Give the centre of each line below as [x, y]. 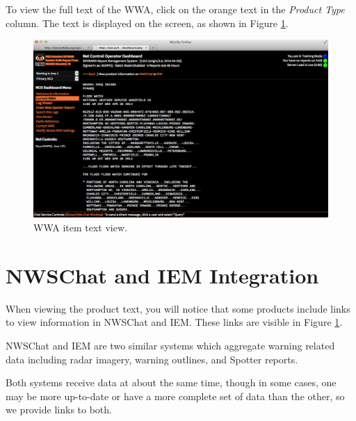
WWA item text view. [80, 228]
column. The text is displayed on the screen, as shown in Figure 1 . [147, 23]
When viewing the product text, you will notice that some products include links [178, 308]
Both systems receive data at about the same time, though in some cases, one [171, 382]
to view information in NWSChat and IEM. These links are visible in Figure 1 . [174, 322]
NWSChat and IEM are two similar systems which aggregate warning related [170, 345]
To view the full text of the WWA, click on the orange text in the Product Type [175, 9]
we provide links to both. [59, 410]
